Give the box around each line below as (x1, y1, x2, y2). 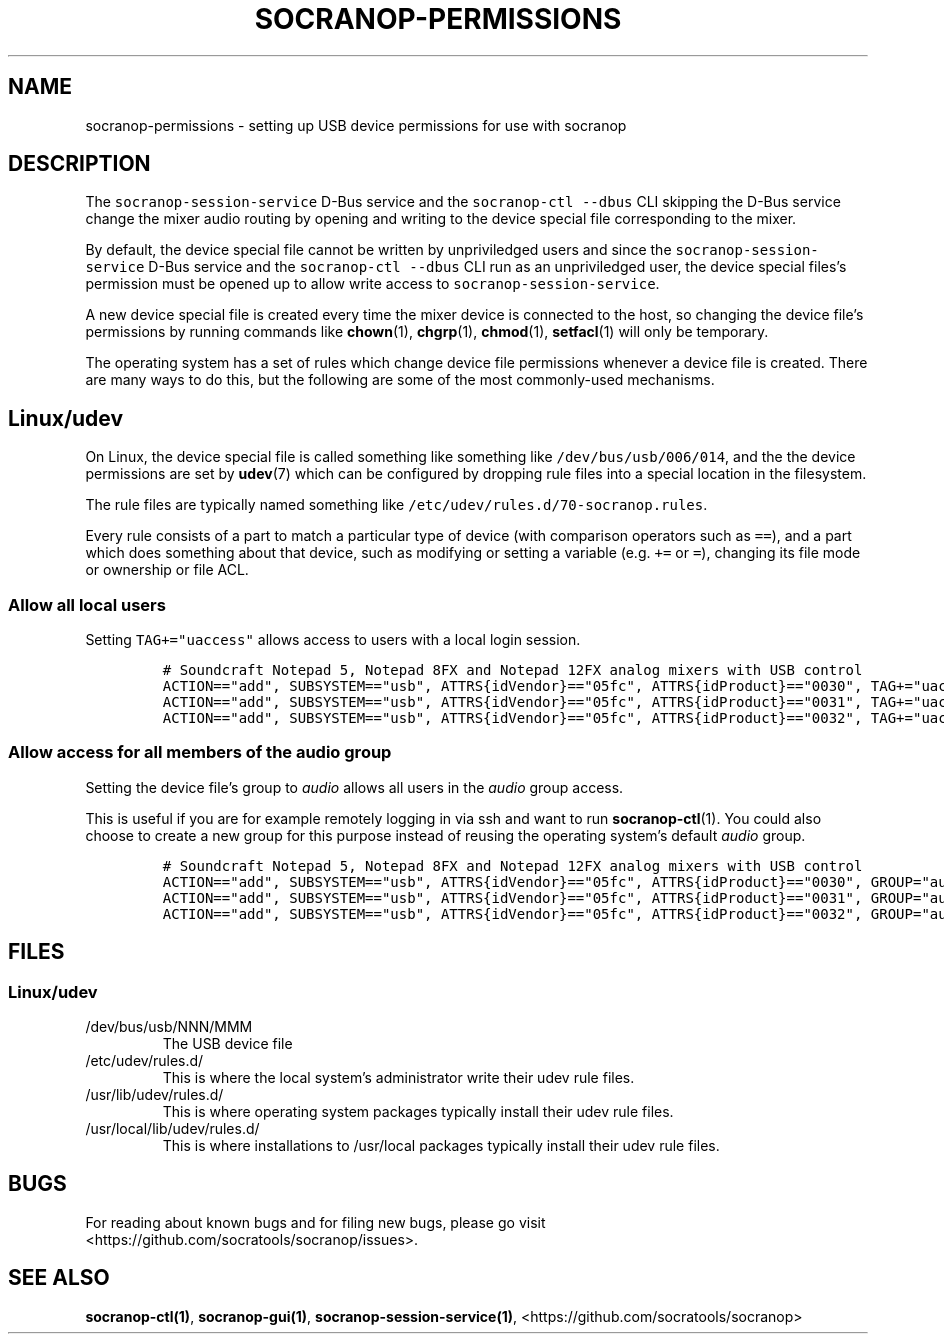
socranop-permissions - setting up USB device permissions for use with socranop (85, 116, 627, 134)
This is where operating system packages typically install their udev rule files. (162, 1103, 674, 1120)
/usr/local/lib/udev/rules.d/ (85, 1120, 260, 1137)
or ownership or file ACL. (85, 561, 249, 579)
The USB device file (162, 1035, 293, 1052)
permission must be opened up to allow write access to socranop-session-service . (85, 275, 660, 293)
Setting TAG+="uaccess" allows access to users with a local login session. (85, 631, 581, 649)
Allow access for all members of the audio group (8, 742, 392, 763)
